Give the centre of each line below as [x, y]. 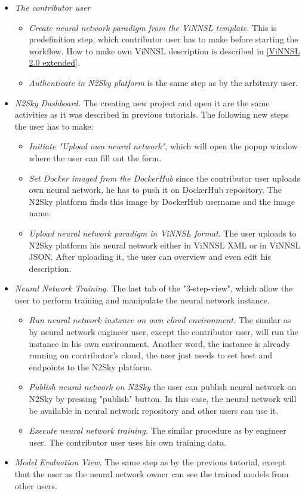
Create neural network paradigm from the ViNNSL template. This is [153, 27]
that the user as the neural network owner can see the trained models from [152, 474]
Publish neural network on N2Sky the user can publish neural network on [163, 387]
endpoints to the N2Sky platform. [90, 366]
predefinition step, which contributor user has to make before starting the [164, 39]
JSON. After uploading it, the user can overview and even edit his [150, 257]
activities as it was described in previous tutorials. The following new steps [152, 114]
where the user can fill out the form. [95, 157]
